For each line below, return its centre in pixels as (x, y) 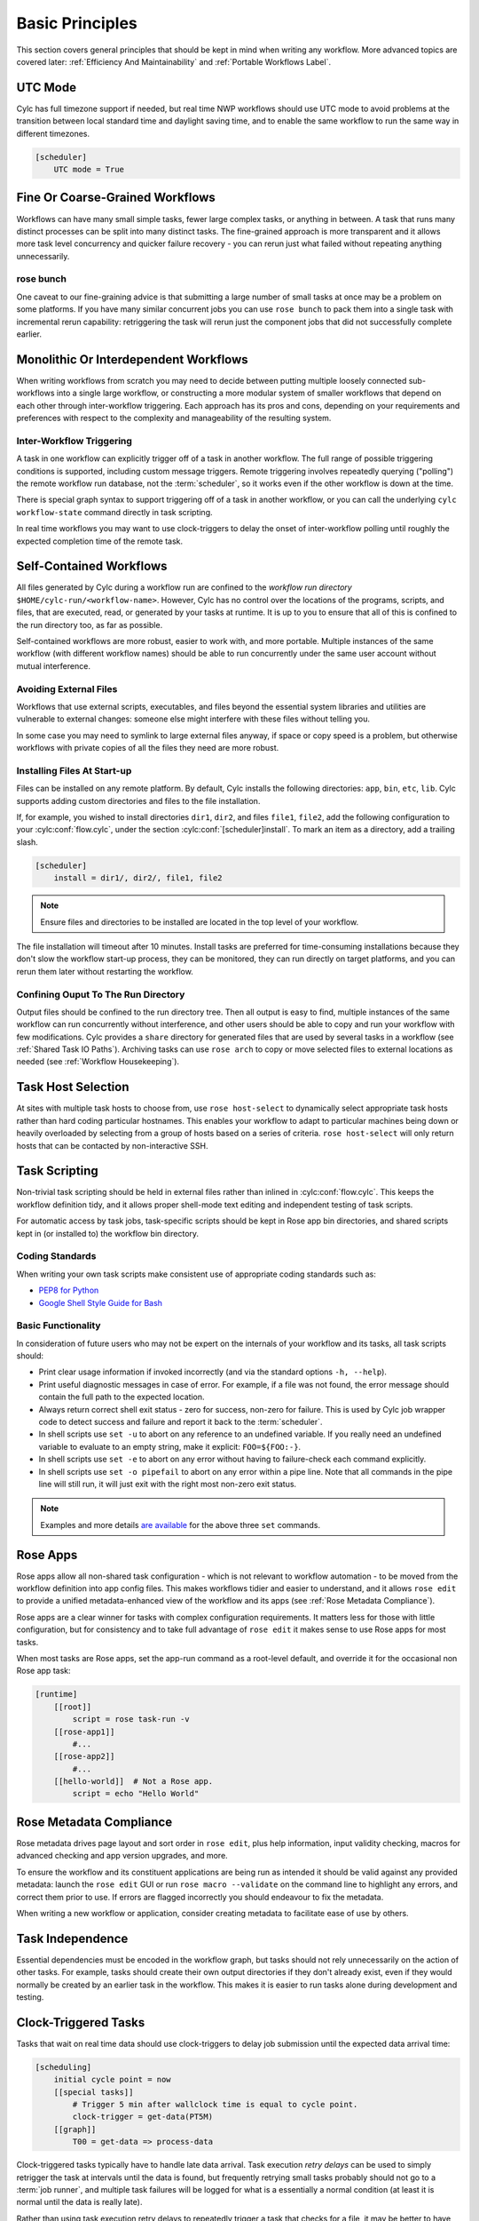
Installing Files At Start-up (74, 770)
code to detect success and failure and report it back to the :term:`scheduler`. (181, 1422)
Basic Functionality (59, 1325)
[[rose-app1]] (84, 1731)
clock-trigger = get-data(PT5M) (142, 2117)
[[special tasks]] (94, 2092)
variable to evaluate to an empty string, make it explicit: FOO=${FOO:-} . (170, 1446)
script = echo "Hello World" (136, 1794)
